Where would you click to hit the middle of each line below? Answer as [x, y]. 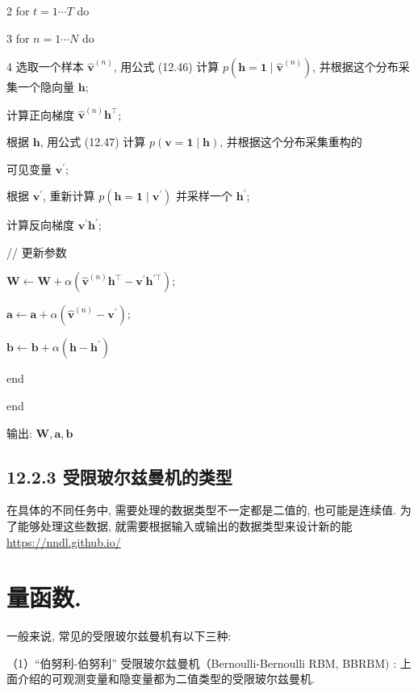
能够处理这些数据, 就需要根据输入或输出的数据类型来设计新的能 [185, 525]
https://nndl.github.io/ [64, 541]
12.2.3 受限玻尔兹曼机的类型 [119, 476]
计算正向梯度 [40, 114]
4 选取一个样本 [45, 67]
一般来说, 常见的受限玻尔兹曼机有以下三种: [119, 636]
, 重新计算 [69, 196]
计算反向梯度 [40, 225]
